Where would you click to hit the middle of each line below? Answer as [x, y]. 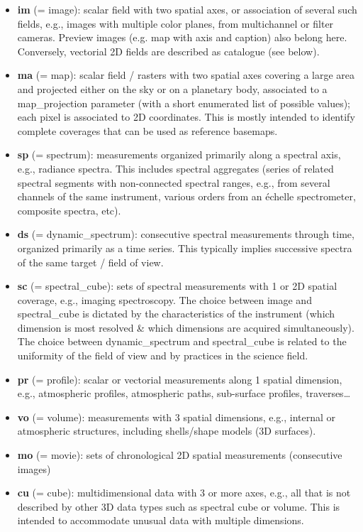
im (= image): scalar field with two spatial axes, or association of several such [187, 9]
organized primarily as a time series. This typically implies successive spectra [185, 248]
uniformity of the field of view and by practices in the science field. [163, 355]
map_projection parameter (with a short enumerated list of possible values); [184, 103]
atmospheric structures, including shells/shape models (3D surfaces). [167, 431]
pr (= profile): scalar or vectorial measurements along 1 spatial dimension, [180, 379]
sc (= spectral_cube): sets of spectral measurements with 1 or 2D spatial [177, 286]
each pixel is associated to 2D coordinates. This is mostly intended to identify [186, 117]
